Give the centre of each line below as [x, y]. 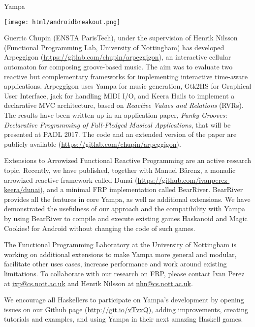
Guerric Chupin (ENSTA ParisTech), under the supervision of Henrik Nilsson [121, 38]
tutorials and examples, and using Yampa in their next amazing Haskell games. [124, 319]
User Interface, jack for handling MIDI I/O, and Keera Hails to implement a [119, 95]
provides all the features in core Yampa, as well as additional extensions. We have [127, 199]
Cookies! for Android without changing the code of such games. [100, 228]
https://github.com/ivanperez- [184, 180]
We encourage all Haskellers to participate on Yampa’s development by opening [124, 300]
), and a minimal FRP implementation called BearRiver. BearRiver [142, 189]
